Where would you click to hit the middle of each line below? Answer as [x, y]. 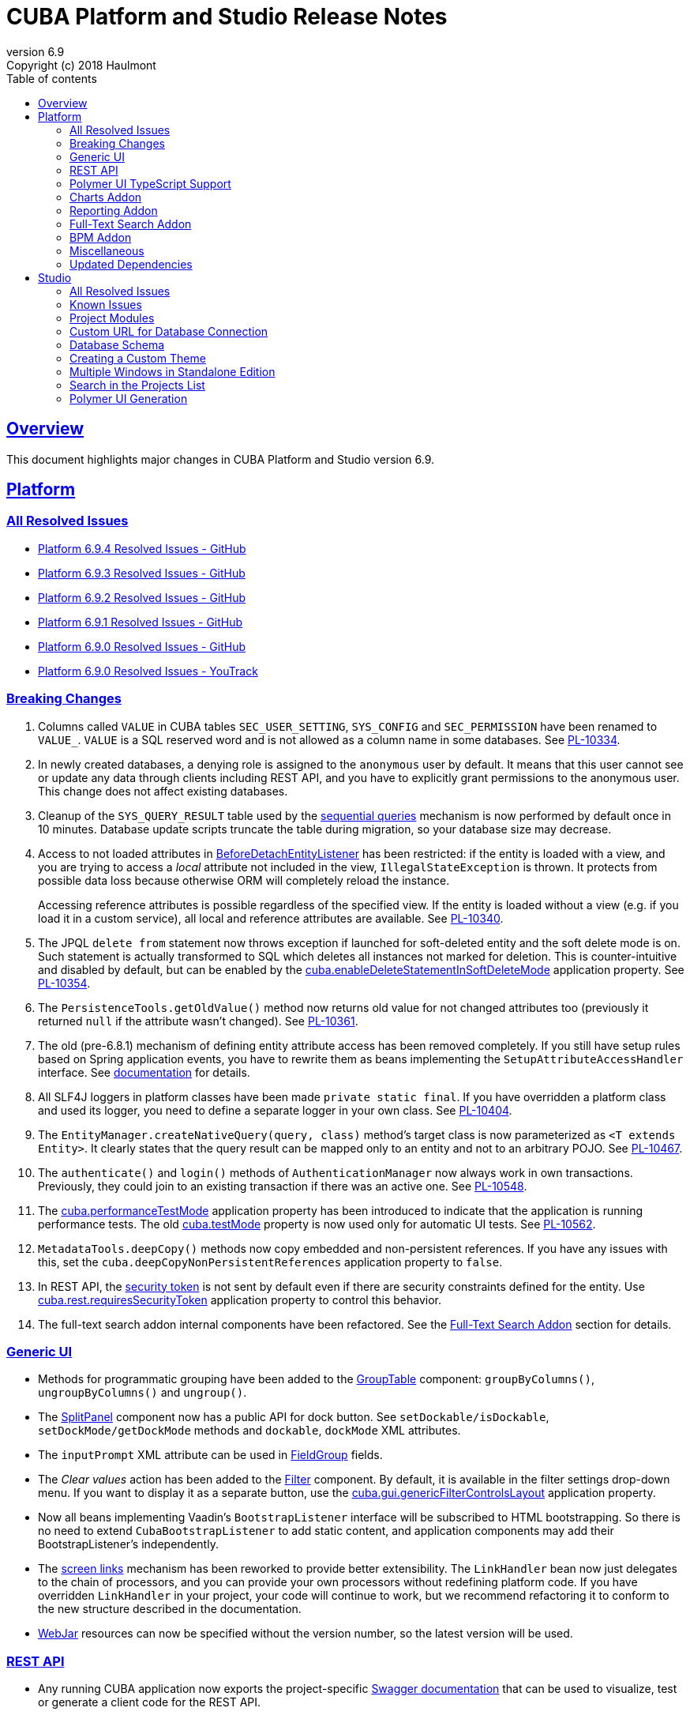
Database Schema [117, 344]
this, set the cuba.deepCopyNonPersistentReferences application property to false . [270, 1262]
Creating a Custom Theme [138, 358]
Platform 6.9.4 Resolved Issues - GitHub [142, 548]
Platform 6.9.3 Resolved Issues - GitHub [142, 573]
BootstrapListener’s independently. [128, 1544]
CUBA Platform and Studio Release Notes [227, 17]
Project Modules [112, 318]
